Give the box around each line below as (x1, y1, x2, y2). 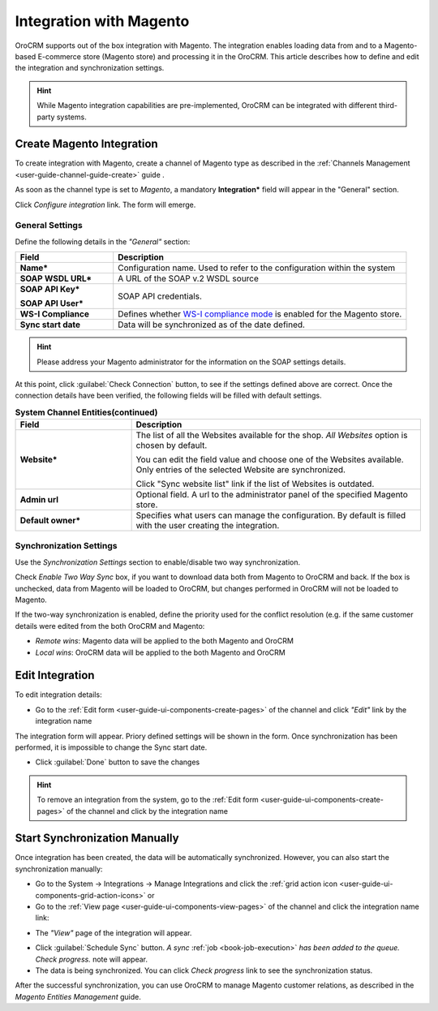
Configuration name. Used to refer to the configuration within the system (118, 262, 396, 273)
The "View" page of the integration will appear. (35, 927, 192, 937)
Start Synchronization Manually (15, 832, 179, 845)
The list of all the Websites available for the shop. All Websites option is (135, 430, 408, 441)
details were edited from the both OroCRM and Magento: (15, 621, 205, 630)
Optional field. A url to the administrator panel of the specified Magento (135, 489, 409, 501)
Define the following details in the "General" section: (15, 236, 191, 247)
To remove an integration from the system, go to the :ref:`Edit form (36, 795, 259, 805)
